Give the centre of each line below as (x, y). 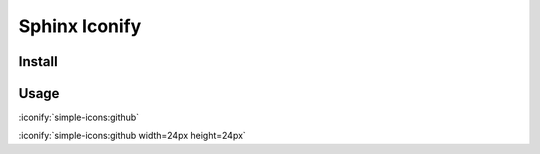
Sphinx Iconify (80, 26)
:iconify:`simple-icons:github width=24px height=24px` (132, 136)
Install (38, 61)
